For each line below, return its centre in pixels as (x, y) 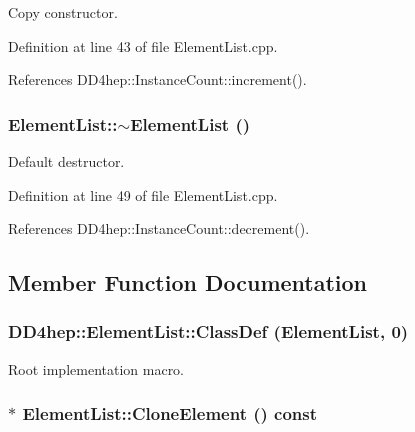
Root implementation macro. (96, 368)
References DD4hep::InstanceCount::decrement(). (159, 228)
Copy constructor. (63, 12)
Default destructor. (66, 161)
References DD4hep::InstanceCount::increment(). (157, 79)
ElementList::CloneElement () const (170, 413)
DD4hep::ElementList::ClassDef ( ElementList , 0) (208, 331)
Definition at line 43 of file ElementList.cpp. (143, 45)
